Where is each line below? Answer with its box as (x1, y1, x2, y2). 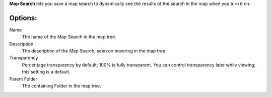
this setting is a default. (22, 69, 71, 75)
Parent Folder (9, 75, 38, 82)
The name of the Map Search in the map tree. (22, 34, 116, 40)
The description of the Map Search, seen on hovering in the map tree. (22, 48, 167, 54)
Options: (9, 13, 37, 22)
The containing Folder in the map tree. (22, 83, 102, 89)
